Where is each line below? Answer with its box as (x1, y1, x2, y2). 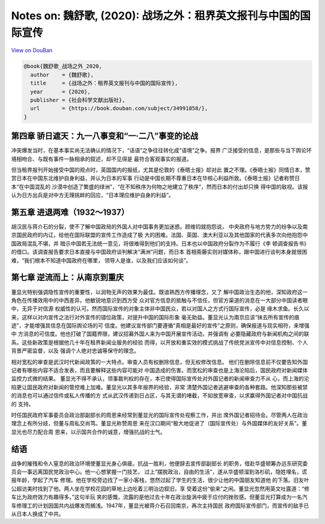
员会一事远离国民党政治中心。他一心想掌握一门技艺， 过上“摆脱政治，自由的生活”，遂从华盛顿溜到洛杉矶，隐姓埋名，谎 (11, 468, 308, 475)
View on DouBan (11, 47, 53, 54)
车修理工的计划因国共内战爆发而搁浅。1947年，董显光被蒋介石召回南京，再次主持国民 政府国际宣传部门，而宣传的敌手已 (11, 502, 309, 509)
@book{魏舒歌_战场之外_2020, (23, 63, 102, 70)
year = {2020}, (30, 88, 91, 95)
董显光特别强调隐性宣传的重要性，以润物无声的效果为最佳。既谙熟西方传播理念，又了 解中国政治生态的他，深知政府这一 (11, 288, 308, 295)
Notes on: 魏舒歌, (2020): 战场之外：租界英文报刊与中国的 (11, 9, 300, 22)
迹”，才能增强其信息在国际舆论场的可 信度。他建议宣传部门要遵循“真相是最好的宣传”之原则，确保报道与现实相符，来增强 (11, 322, 310, 329)
